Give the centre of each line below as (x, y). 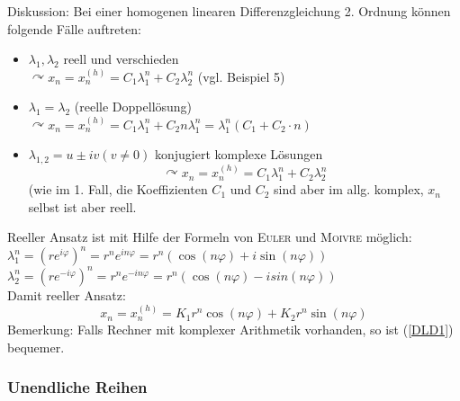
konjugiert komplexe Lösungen (239, 153)
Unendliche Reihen (77, 387)
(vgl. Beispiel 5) (241, 76)
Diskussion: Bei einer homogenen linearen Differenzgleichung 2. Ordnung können (229, 11)
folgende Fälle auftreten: (74, 28)
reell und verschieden (121, 59)
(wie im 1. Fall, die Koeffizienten (118, 189)
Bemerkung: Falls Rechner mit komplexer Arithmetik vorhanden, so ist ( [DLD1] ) (230, 330)
